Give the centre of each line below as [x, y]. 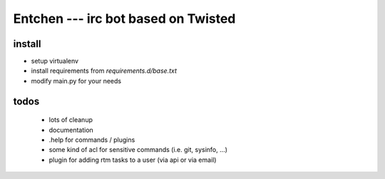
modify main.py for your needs [76, 81]
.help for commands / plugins [92, 140]
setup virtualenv [55, 61]
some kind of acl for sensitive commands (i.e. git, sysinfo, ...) [138, 150]
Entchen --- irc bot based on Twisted [124, 19]
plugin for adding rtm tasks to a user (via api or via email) [133, 160]
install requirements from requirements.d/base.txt [104, 71]
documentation [71, 130]
